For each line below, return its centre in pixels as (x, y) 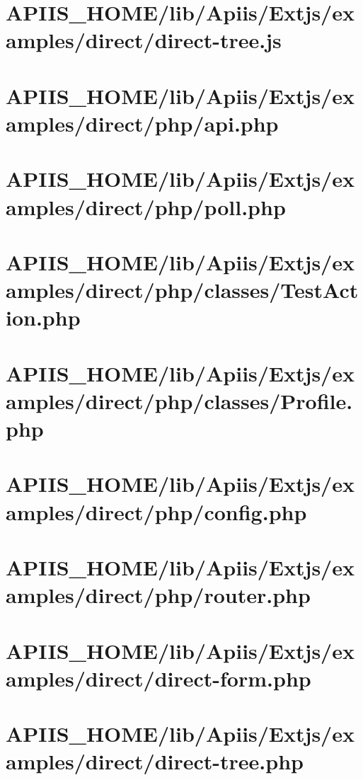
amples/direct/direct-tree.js (144, 40)
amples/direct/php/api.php (142, 123)
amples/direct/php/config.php (156, 511)
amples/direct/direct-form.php (159, 678)
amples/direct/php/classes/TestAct (182, 290)
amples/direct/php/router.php (158, 595)
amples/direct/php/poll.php (146, 206)
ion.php (43, 317)
